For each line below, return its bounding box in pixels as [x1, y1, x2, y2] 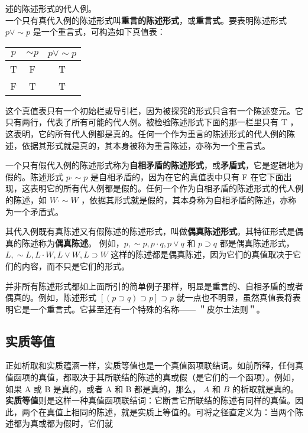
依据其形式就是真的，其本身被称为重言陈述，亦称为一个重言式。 [21, 139, 270, 151]
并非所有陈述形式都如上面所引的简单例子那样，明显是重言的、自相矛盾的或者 [5, 279, 303, 292]
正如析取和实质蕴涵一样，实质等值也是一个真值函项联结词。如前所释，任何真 [5, 359, 303, 372]
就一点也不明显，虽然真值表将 [176, 291, 293, 304]
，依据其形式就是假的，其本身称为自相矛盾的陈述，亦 [81, 193, 288, 206]
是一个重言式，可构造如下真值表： [33, 25, 166, 38]
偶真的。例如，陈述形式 [5, 291, 96, 304]
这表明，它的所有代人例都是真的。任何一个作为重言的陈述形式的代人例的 [5, 127, 287, 139]
